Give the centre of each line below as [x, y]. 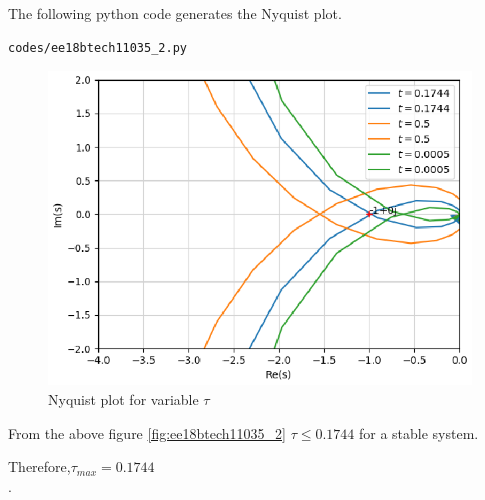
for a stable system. [418, 432]
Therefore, [39, 466]
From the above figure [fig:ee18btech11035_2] [147, 432]
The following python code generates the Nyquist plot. [175, 13]
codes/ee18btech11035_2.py [97, 47]
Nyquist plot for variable [123, 398]
